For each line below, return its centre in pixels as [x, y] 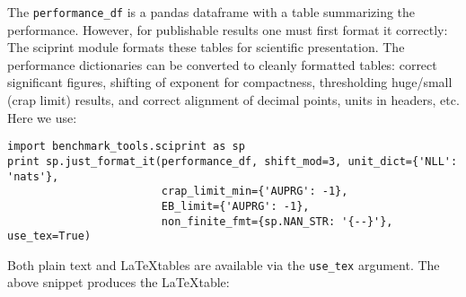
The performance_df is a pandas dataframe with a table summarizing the [211, 12]
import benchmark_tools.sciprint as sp [126, 147]
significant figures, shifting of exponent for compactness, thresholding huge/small [230, 82]
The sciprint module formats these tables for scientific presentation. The [206, 47]
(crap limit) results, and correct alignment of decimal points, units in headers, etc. [233, 100]
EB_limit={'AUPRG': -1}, [235, 206]
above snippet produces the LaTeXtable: [119, 282]
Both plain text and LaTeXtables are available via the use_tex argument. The [224, 264]
